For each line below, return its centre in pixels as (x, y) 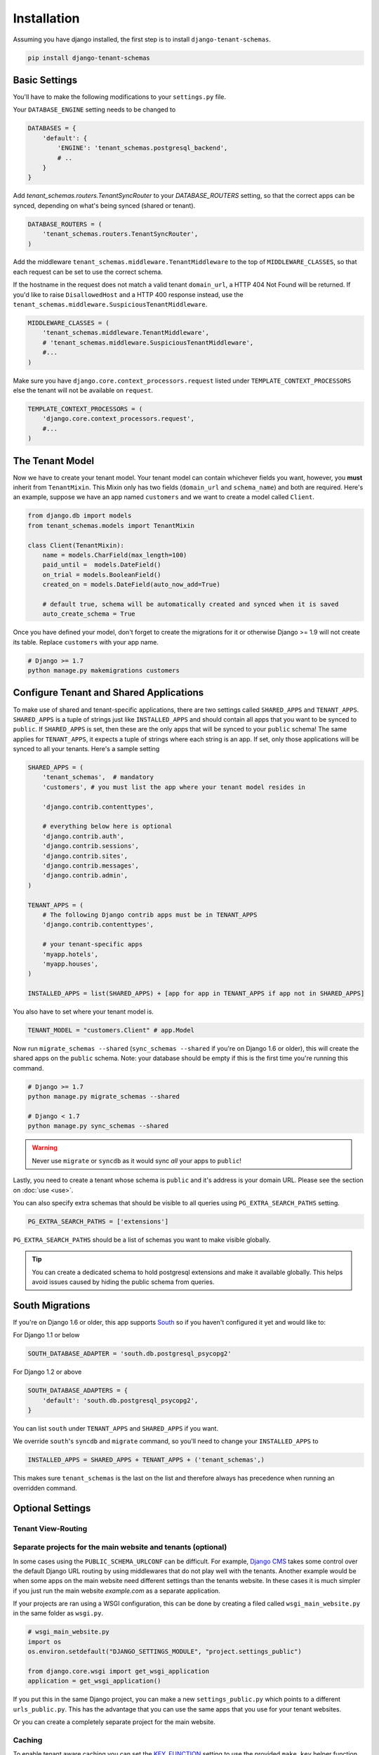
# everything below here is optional (107, 826)
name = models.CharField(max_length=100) (115, 555)
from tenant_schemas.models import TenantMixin (111, 525)
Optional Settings (52, 1508)
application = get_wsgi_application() (94, 1681)
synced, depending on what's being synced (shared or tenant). (104, 205)
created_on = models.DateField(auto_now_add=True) (131, 585)
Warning (45, 1148)
